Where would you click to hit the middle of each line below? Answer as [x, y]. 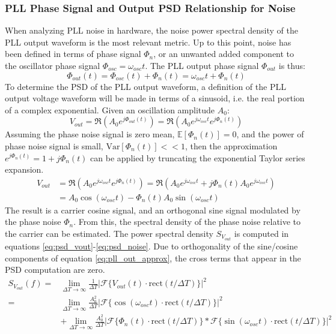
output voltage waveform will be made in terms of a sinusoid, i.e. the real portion [155, 98]
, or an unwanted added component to [224, 54]
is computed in [261, 233]
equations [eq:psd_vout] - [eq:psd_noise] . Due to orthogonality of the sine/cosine [151, 246]
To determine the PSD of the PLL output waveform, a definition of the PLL [145, 86]
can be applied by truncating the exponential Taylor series [198, 157]
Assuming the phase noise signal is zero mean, [90, 134]
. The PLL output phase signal [202, 65]
